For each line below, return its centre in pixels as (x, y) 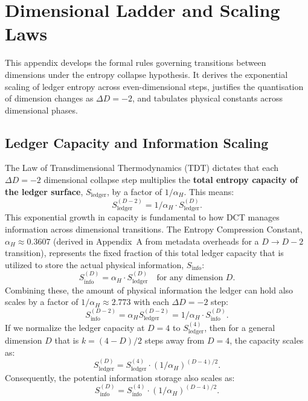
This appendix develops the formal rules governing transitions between (136, 63)
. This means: (209, 191)
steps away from (175, 340)
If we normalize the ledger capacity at (75, 327)
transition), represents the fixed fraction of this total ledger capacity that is (144, 253)
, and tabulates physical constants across (207, 98)
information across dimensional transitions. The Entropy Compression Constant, (154, 229)
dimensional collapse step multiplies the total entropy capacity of (171, 180)
